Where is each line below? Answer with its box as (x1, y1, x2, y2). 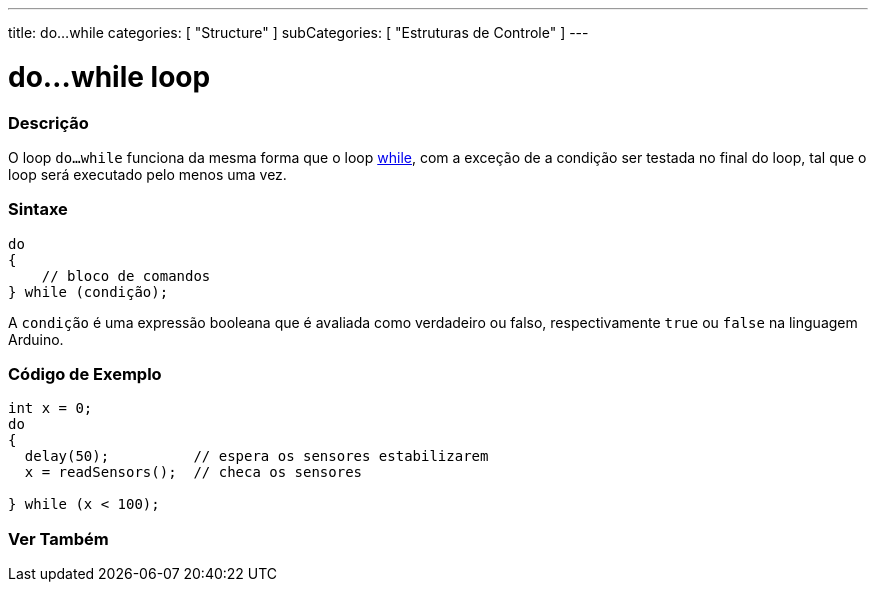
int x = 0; (8, 400, 93, 417)
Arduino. (8, 330, 64, 348)
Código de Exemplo (8, 364, 162, 384)
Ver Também (8, 528, 109, 549)
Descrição (8, 112, 89, 133)
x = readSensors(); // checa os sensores (24, 464, 363, 481)
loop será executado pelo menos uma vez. (8, 165, 287, 183)
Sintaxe (8, 199, 68, 220)
